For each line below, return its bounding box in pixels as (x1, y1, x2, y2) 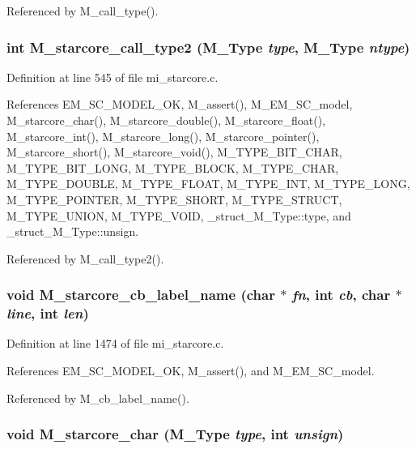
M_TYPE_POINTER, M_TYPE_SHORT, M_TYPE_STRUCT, (6, 190, 342, 207)
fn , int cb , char (291, 284, 391, 305)
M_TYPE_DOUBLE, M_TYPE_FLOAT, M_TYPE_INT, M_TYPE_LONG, (6, 175, 410, 192)
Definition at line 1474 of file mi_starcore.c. (6, 335, 224, 352)
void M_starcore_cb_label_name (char (6, 284, 275, 305)
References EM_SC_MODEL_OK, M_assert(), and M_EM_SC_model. (6, 362, 375, 379)
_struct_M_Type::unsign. (6, 223, 139, 240)
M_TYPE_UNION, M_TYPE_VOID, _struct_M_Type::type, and (6, 207, 351, 224)
